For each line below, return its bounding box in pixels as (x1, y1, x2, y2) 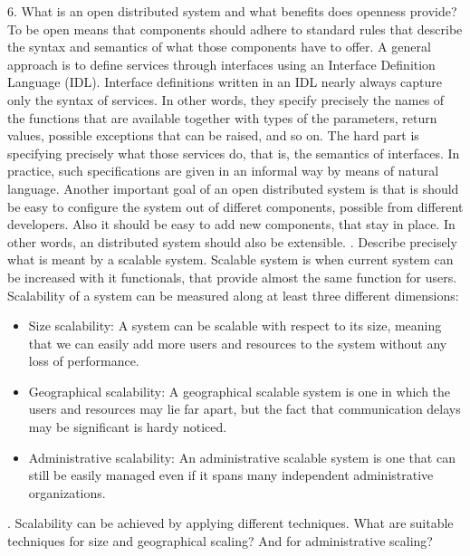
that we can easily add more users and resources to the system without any (28, 333, 447, 352)
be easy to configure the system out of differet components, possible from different (7, 197, 464, 216)
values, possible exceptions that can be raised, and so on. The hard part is (7, 126, 419, 145)
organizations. (28, 483, 106, 502)
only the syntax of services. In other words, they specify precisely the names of (7, 90, 445, 109)
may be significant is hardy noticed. (28, 417, 227, 436)
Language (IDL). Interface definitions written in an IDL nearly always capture (7, 72, 443, 91)
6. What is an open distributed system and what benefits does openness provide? (7, 2, 457, 20)
